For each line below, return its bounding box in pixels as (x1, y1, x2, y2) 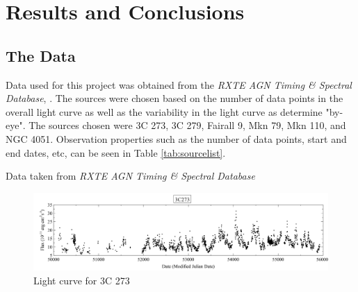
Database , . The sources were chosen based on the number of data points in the (6, 91, 343, 105)
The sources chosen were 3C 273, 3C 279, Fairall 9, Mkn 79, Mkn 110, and (29, 118, 346, 132)
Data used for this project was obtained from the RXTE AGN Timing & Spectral (6, 77, 352, 92)
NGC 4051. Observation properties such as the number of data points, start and (6, 131, 347, 146)
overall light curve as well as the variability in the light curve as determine (6, 104, 323, 119)
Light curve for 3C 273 (33, 273, 130, 287)
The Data (6, 44, 76, 66)
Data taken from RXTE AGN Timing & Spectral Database (6, 169, 255, 183)
